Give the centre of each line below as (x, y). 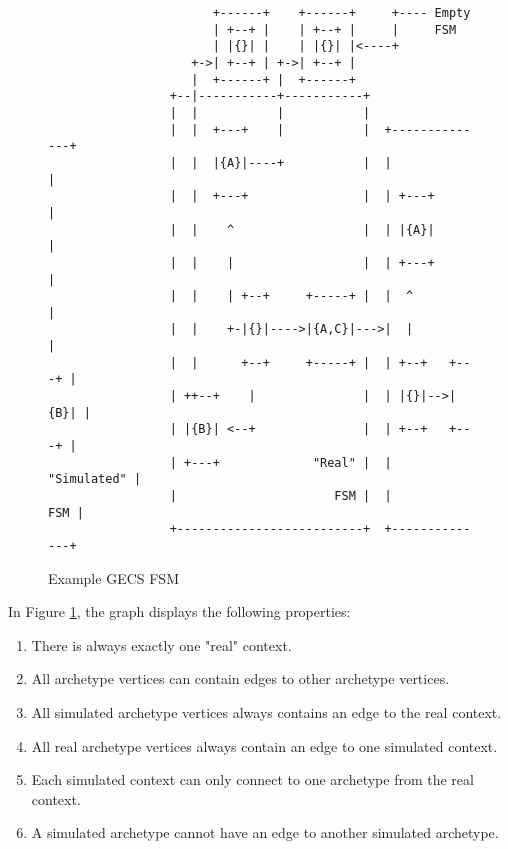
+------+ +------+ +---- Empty (341, 13)
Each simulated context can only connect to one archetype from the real (252, 779)
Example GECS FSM (113, 577)
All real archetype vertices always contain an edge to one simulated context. (264, 745)
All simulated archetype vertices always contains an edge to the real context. (266, 712)
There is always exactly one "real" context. (161, 644)
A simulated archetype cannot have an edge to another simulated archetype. (265, 832)
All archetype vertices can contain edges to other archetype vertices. (240, 678)
